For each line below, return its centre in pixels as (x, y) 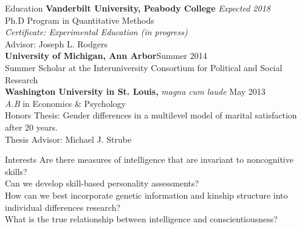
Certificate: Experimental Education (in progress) (96, 32)
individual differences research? (63, 207)
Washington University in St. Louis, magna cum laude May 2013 (135, 91)
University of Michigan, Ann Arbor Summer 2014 (106, 56)
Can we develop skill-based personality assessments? (102, 183)
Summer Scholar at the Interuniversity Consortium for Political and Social (144, 67)
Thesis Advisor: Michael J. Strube (68, 139)
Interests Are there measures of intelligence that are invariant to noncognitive (149, 159)
